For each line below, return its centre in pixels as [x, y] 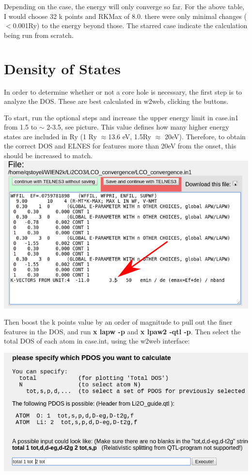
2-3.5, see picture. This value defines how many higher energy [138, 127]
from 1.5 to [21, 127]
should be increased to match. [48, 156]
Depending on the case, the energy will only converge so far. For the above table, [124, 6]
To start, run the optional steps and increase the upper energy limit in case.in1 [121, 117]
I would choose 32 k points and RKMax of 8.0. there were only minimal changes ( [125, 16]
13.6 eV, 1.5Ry [130, 136]
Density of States [63, 68]
